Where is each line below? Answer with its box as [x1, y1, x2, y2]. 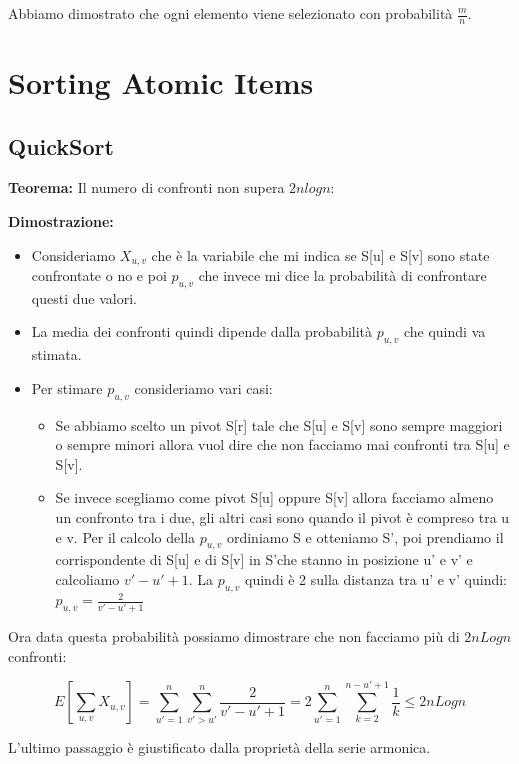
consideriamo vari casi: [134, 377, 273, 398]
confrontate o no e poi [31, 265, 167, 286]
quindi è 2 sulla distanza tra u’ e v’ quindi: [245, 568, 507, 589]
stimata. [31, 344, 82, 365]
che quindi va [403, 321, 486, 342]
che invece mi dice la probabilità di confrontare [198, 265, 487, 286]
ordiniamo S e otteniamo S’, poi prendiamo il [226, 526, 504, 547]
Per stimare [31, 377, 103, 398]
